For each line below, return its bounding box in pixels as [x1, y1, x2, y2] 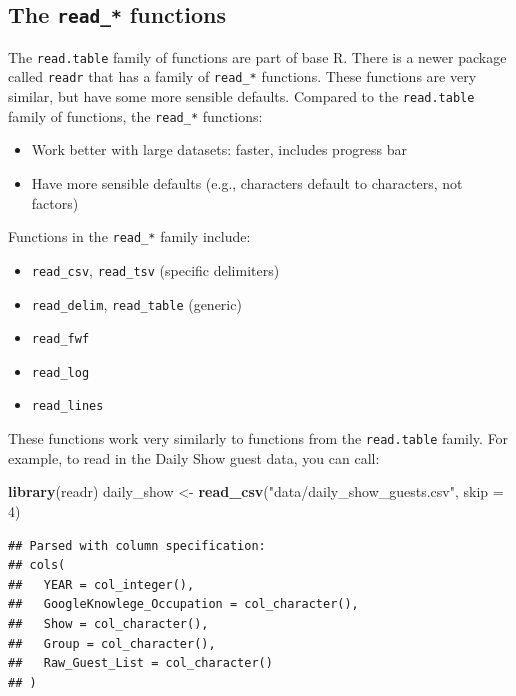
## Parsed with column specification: [8, 538, 266, 553]
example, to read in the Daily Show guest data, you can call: [8, 447, 380, 468]
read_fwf [31, 332, 90, 347]
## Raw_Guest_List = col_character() [8, 656, 273, 671]
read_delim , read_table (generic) [31, 293, 242, 314]
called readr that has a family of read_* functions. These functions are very [8, 66, 477, 87]
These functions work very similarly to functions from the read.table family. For [8, 428, 509, 449]
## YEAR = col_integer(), [8, 577, 195, 592]
